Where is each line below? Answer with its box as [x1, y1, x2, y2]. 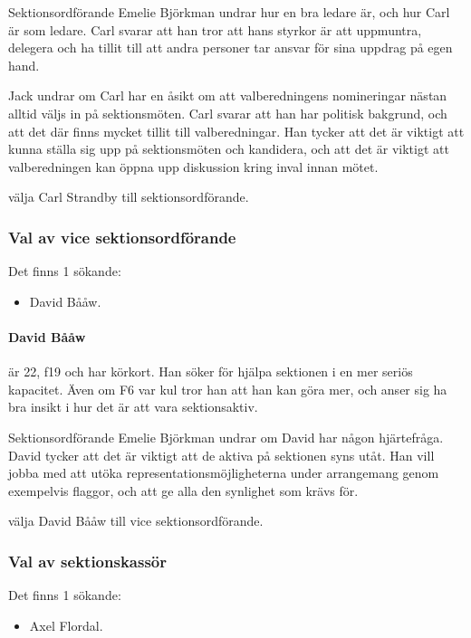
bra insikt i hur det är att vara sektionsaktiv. [8, 397, 258, 416]
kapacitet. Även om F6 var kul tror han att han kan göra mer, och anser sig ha [8, 379, 447, 398]
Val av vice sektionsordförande [8, 225, 236, 248]
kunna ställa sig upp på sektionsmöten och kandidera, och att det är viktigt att [8, 139, 449, 158]
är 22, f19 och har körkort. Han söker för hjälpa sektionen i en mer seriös [8, 362, 413, 381]
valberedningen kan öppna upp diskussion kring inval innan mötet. [8, 157, 379, 176]
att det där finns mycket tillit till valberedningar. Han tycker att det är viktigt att [8, 121, 465, 140]
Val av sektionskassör [8, 549, 167, 572]
